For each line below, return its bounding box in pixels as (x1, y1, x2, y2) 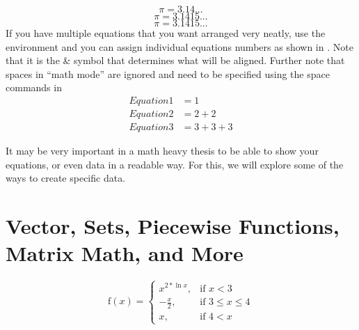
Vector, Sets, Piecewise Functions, (6, 212, 340, 240)
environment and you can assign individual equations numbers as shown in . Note (6, 39, 353, 54)
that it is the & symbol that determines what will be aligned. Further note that (6, 53, 345, 68)
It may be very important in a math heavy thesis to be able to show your (6, 143, 319, 158)
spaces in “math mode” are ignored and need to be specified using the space (6, 66, 330, 81)
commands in (6, 80, 62, 95)
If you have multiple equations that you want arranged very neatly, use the (6, 26, 326, 40)
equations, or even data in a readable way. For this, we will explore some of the (6, 157, 344, 171)
